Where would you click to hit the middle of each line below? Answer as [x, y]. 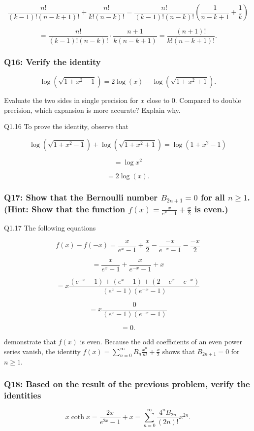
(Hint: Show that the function [65, 209]
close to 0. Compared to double [194, 100]
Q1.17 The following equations [50, 228]
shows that [178, 351]
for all [213, 197]
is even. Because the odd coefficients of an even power [161, 341]
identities [23, 395]
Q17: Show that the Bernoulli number [81, 197]
